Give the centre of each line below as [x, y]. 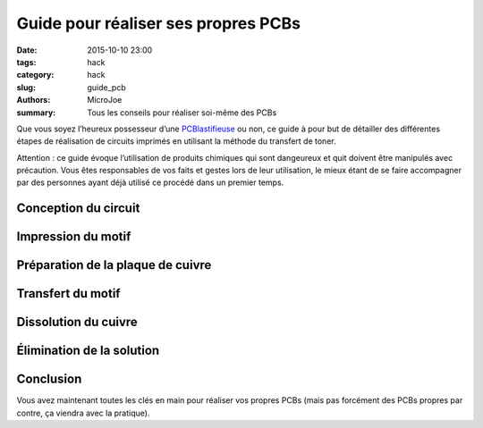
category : [35, 75]
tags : [26, 62]
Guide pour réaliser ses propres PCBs [159, 23]
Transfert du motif [68, 294]
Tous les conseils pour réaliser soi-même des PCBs [182, 113]
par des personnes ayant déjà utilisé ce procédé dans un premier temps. [150, 182]
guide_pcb [106, 87]
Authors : [34, 100]
